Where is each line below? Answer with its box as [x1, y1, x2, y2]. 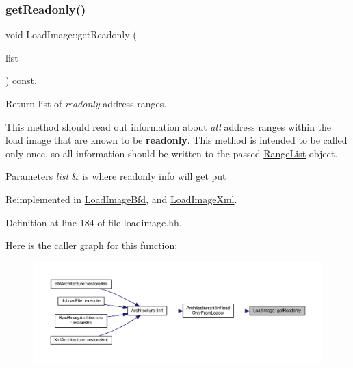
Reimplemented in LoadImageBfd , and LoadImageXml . [5, 192, 237, 206]
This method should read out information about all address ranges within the [5, 119, 332, 133]
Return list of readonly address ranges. [5, 96, 167, 110]
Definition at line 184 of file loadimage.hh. [5, 215, 182, 229]
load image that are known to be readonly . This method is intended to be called [5, 133, 348, 147]
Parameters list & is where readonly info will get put [5, 169, 226, 183]
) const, [5, 73, 37, 88]
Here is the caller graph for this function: [5, 238, 178, 252]
